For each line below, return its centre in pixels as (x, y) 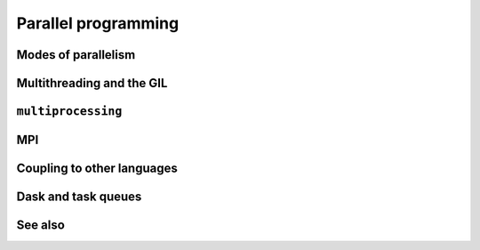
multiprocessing (69, 111)
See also (41, 226)
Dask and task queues (79, 197)
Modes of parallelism (76, 55)
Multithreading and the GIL (92, 83)
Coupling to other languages (97, 169)
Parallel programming (98, 23)
